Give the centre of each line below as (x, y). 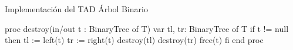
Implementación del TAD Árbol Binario (76, 9)
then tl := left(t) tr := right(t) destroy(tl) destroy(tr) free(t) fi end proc (134, 40)
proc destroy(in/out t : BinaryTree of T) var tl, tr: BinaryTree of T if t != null (147, 28)
